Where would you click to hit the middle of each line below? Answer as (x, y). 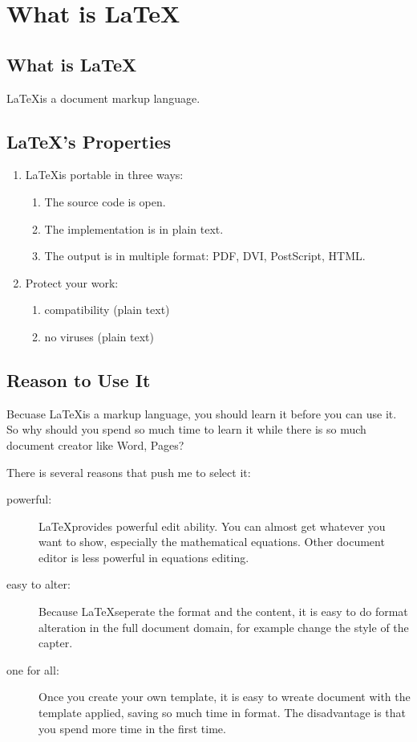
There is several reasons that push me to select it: (129, 472)
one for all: (33, 669)
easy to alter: (38, 584)
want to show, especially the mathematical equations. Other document (212, 542)
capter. (56, 643)
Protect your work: (72, 282)
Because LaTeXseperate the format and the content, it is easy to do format (223, 612)
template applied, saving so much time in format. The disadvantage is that (223, 713)
